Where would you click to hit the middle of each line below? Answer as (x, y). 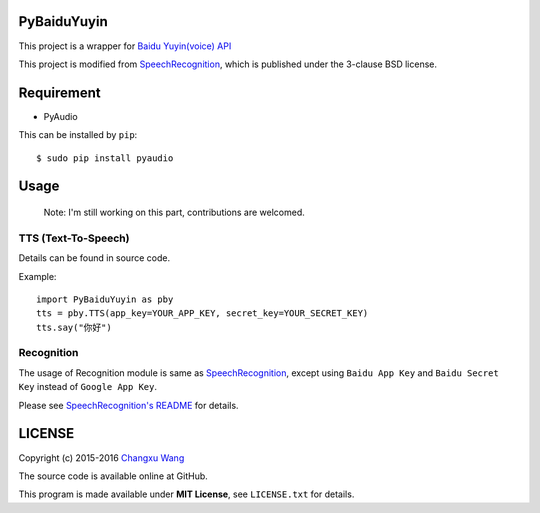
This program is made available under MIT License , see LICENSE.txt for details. (186, 494)
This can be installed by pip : (78, 135)
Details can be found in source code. (94, 258)
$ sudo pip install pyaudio (105, 158)
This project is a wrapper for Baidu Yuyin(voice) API (125, 46)
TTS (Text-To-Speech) (74, 238)
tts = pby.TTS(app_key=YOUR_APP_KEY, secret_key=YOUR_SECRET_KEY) (202, 313)
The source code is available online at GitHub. (113, 476)
